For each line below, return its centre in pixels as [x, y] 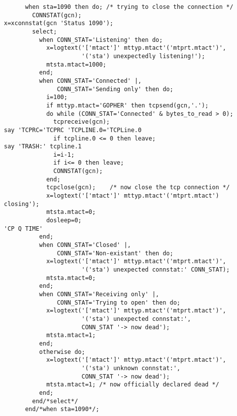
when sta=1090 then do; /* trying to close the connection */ [129, 7]
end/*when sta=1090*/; [62, 409]
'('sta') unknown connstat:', [131, 368]
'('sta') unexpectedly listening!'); [143, 56]
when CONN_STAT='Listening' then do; [101, 40]
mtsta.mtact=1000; [76, 64]
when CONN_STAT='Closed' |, [85, 245]
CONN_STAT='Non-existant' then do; [115, 253]
